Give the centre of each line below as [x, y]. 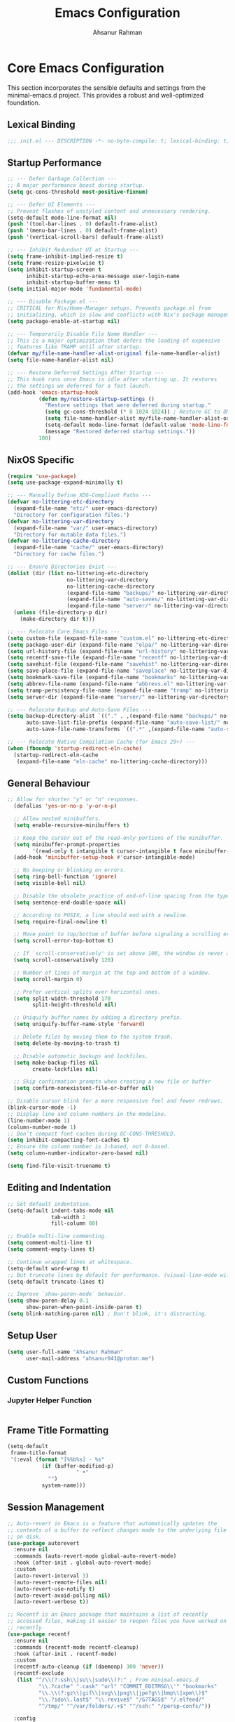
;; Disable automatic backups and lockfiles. [81, 1056]
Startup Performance [55, 163]
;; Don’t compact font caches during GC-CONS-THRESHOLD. [92, 1133]
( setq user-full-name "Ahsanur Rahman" [65, 1352]
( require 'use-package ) [42, 476]
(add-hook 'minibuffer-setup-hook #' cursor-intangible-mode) [105, 857]
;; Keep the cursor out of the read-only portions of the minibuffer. [119, 838]
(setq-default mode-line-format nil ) [62, 218]
